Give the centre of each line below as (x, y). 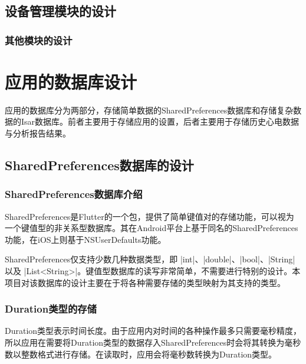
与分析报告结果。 (38, 133)
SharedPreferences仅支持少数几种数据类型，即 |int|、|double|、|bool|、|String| (150, 259)
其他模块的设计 (39, 40)
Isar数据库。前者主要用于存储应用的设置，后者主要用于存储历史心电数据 (160, 121)
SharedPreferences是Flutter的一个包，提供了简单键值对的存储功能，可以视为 (149, 216)
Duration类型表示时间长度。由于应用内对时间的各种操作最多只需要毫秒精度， (153, 331)
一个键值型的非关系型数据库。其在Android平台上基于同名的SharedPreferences (152, 228)
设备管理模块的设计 (60, 11)
